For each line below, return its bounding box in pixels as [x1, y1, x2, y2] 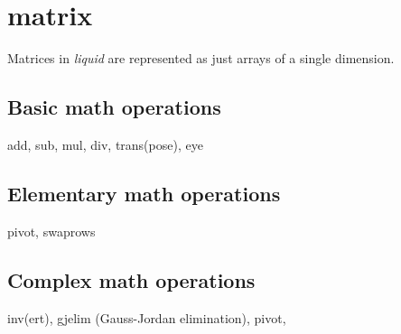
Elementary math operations [7, 179, 281, 207]
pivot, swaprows [7, 221, 96, 240]
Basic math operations [7, 93, 221, 121]
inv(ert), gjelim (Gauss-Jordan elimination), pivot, [7, 308, 286, 327]
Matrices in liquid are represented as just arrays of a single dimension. [7, 49, 395, 68]
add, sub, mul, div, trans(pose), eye [7, 135, 203, 153]
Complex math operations [7, 265, 256, 293]
